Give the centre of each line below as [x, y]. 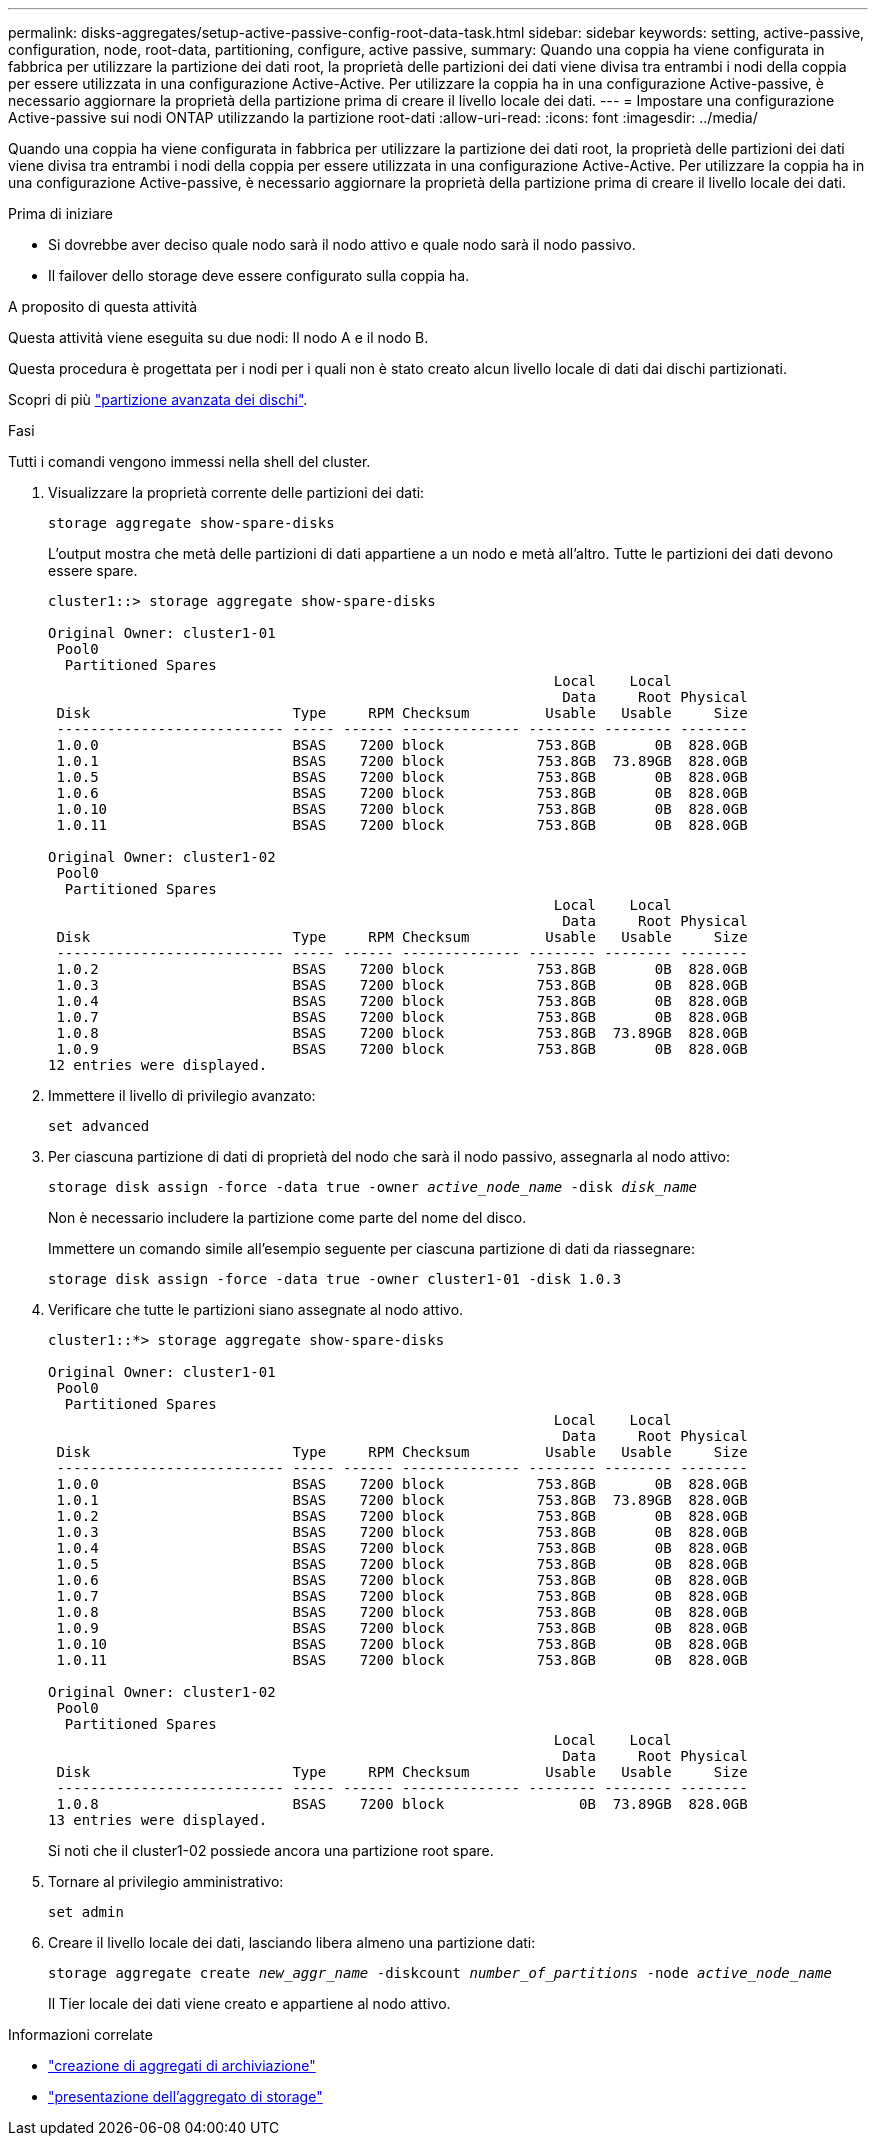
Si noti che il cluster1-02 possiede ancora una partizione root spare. [271, 1850]
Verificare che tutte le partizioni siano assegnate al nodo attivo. [256, 1309]
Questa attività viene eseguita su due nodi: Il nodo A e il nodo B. [218, 337]
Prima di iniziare [60, 213]
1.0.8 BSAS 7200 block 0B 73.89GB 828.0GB [402, 1804]
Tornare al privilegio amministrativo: [166, 1881]
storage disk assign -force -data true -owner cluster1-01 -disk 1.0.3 [335, 1279]
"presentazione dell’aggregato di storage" [185, 2096]
